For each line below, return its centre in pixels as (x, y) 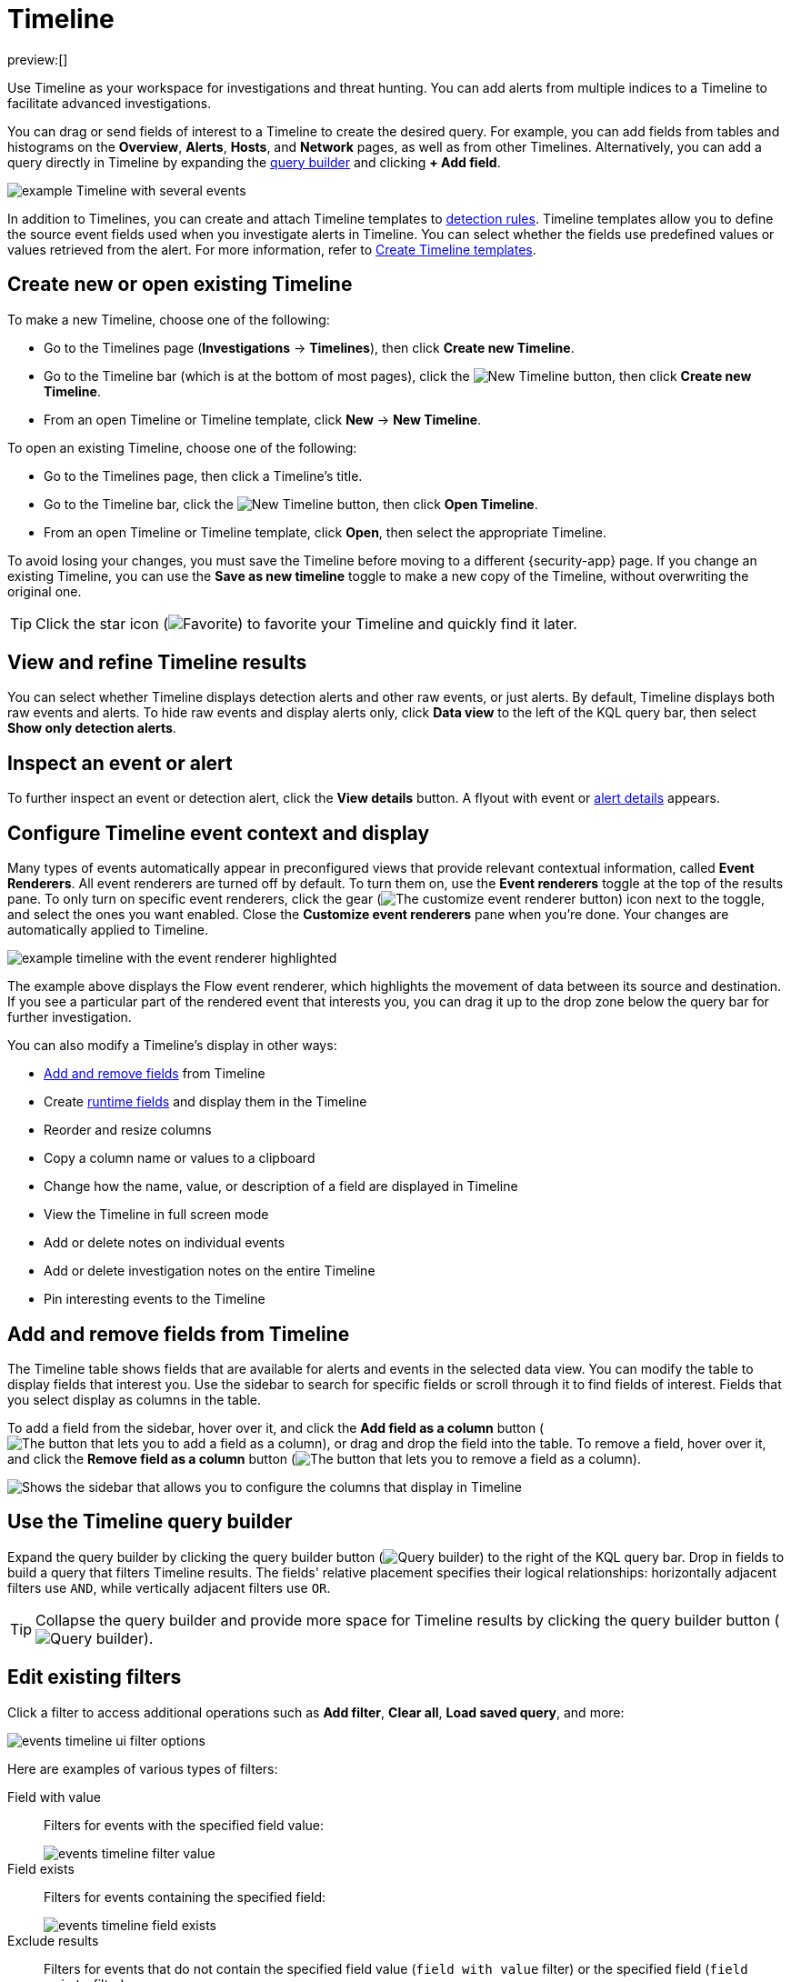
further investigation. (70, 1017)
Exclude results (53, 1940)
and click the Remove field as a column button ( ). (324, 1458)
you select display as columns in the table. (134, 1399)
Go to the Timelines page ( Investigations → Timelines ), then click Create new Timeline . (309, 347)
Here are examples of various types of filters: (143, 1768)
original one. (45, 591)
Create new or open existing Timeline (180, 285)
